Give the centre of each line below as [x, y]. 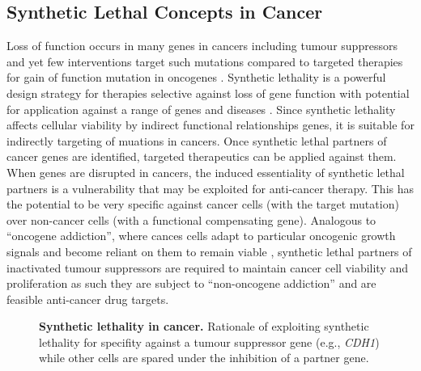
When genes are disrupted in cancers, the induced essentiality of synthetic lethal [206, 172]
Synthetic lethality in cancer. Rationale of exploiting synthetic [204, 326]
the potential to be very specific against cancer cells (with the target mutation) [203, 204]
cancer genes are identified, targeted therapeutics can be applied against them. [202, 156]
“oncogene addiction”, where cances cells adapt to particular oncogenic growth [201, 236]
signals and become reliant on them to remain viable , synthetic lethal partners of [209, 251]
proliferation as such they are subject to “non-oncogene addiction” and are [191, 283]
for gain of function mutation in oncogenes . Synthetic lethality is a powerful [196, 77]
